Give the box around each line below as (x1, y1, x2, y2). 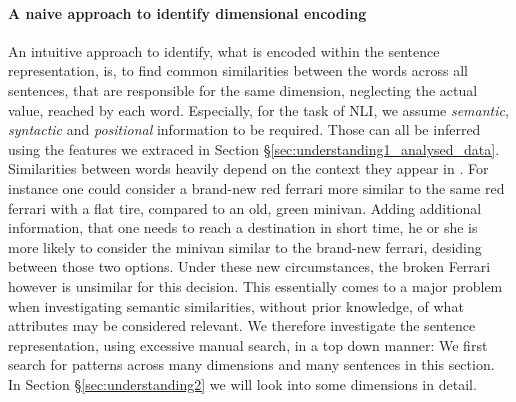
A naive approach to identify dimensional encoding (8, 2, 367, 23)
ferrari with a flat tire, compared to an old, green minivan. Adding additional (8, 197, 482, 218)
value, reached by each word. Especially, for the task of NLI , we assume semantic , (8, 99, 509, 120)
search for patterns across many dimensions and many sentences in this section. (8, 354, 495, 375)
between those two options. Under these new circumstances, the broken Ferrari (8, 256, 491, 277)
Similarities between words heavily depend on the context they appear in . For (8, 158, 489, 179)
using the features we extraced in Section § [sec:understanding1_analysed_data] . (8, 138, 500, 159)
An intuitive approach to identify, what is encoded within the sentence (8, 40, 440, 61)
